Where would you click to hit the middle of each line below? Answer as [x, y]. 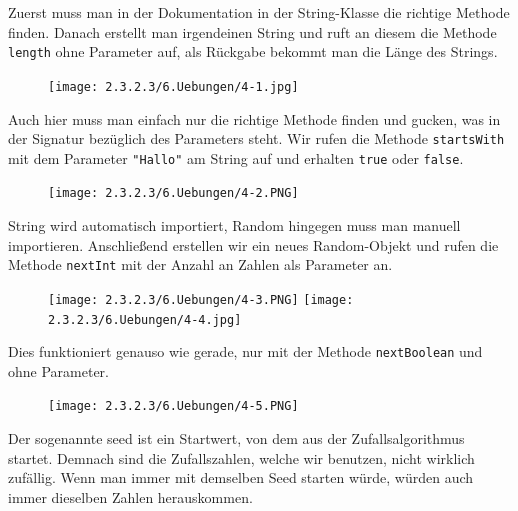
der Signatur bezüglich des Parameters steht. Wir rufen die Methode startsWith [256, 138]
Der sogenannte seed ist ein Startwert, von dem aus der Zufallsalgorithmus [236, 438]
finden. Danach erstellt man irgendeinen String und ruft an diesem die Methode [252, 31]
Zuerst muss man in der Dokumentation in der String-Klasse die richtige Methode [259, 12]
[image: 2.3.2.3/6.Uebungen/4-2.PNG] [173, 193]
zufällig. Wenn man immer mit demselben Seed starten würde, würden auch [241, 477]
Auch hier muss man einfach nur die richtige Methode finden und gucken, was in [254, 118]
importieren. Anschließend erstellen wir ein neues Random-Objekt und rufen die [253, 244]
